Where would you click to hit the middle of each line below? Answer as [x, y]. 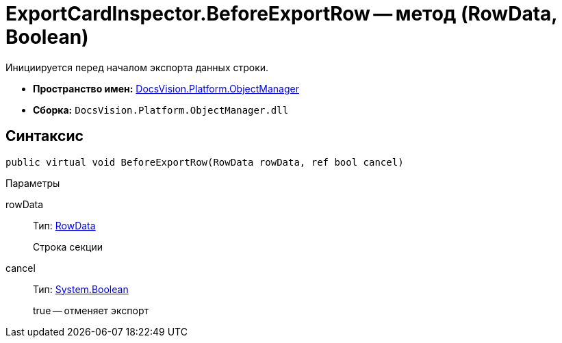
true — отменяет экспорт [91, 310]
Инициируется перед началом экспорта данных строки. [137, 67]
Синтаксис [44, 136]
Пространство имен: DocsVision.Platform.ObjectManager [166, 88]
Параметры [33, 183]
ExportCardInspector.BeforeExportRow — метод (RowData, [281, 14]
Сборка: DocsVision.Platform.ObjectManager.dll [161, 110]
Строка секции [68, 246]
